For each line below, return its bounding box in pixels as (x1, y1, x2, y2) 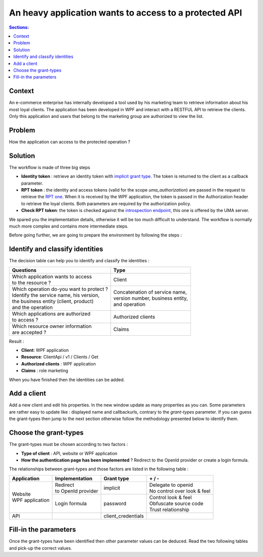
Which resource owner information (12, 323, 92, 329)
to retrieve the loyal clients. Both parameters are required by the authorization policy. (21, 200, 191, 207)
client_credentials (103, 512, 144, 519)
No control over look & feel (149, 487, 210, 494)
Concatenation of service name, (113, 288, 187, 295)
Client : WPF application (21, 347, 69, 353)
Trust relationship (149, 506, 189, 513)
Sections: (9, 24, 29, 30)
